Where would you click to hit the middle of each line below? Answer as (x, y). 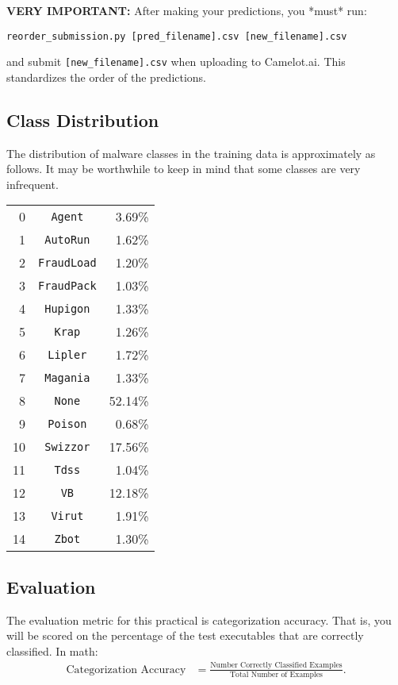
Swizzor (67, 446)
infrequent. (33, 184)
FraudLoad (67, 262)
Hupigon (67, 308)
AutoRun (67, 239)
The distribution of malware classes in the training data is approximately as (191, 153)
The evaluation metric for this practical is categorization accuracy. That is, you (199, 620)
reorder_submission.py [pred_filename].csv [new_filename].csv (177, 36)
